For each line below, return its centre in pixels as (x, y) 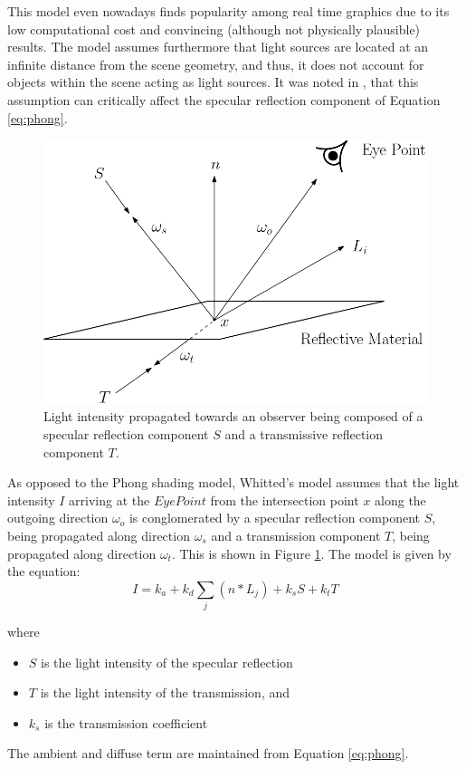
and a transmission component (296, 535)
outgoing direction (58, 518)
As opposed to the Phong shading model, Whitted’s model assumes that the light (233, 482)
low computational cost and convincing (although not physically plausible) (214, 29)
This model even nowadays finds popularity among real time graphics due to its (228, 11)
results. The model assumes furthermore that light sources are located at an (218, 47)
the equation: (44, 571)
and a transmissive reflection (304, 433)
